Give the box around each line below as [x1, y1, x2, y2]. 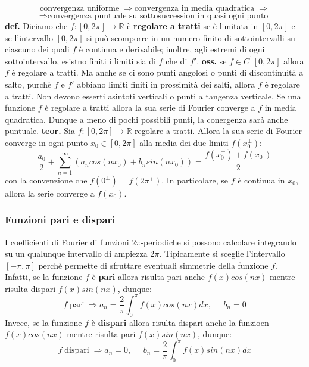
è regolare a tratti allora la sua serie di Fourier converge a [45, 101, 255, 114]
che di [166, 54, 188, 67]
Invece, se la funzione [5, 316, 82, 328]
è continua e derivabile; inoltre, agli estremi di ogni [79, 43, 265, 55]
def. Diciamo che [5, 20, 68, 32]
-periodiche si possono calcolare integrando [141, 235, 296, 248]
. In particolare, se [161, 173, 228, 186]
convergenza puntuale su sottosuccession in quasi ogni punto [47, 12, 269, 20]
